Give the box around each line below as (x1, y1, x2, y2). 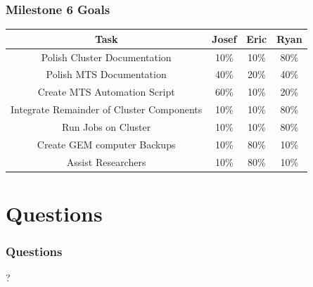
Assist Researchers (66, 154, 146, 169)
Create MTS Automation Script (37, 84, 175, 99)
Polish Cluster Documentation (41, 49, 172, 64)
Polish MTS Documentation (46, 67, 167, 82)
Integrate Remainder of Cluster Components (11, 102, 203, 117)
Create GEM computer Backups (37, 136, 176, 151)
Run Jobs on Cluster (62, 119, 151, 134)
